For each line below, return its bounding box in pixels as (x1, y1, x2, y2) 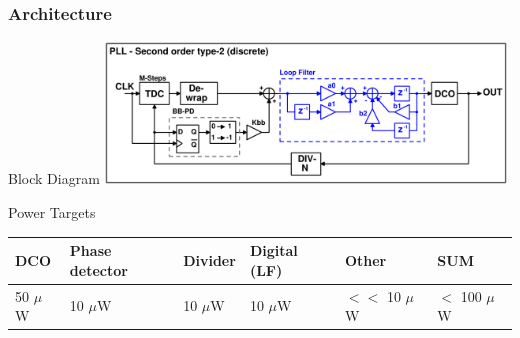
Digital (249, 240, 298, 261)
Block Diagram (8, 168, 100, 189)
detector (69, 259, 128, 280)
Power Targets (8, 202, 96, 223)
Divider (183, 250, 236, 271)
